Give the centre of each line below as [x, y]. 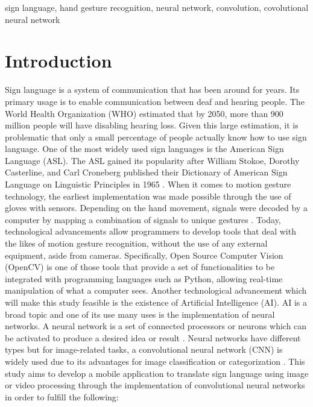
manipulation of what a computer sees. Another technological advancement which [156, 290]
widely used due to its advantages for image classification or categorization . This [155, 361]
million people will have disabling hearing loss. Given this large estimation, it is [152, 125]
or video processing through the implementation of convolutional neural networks [155, 385]
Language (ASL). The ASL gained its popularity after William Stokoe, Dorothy [152, 160]
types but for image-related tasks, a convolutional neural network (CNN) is [144, 349]
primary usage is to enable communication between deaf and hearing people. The [155, 101]
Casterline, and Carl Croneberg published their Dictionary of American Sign [146, 172]
